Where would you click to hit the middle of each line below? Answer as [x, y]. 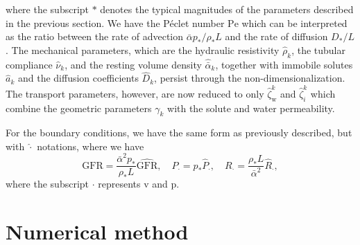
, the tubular [318, 49]
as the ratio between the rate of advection [95, 36]
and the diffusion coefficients [78, 78]
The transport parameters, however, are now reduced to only [135, 93]
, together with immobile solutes [284, 64]
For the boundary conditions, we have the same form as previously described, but [179, 133]
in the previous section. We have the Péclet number [115, 22]
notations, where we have [91, 146]
